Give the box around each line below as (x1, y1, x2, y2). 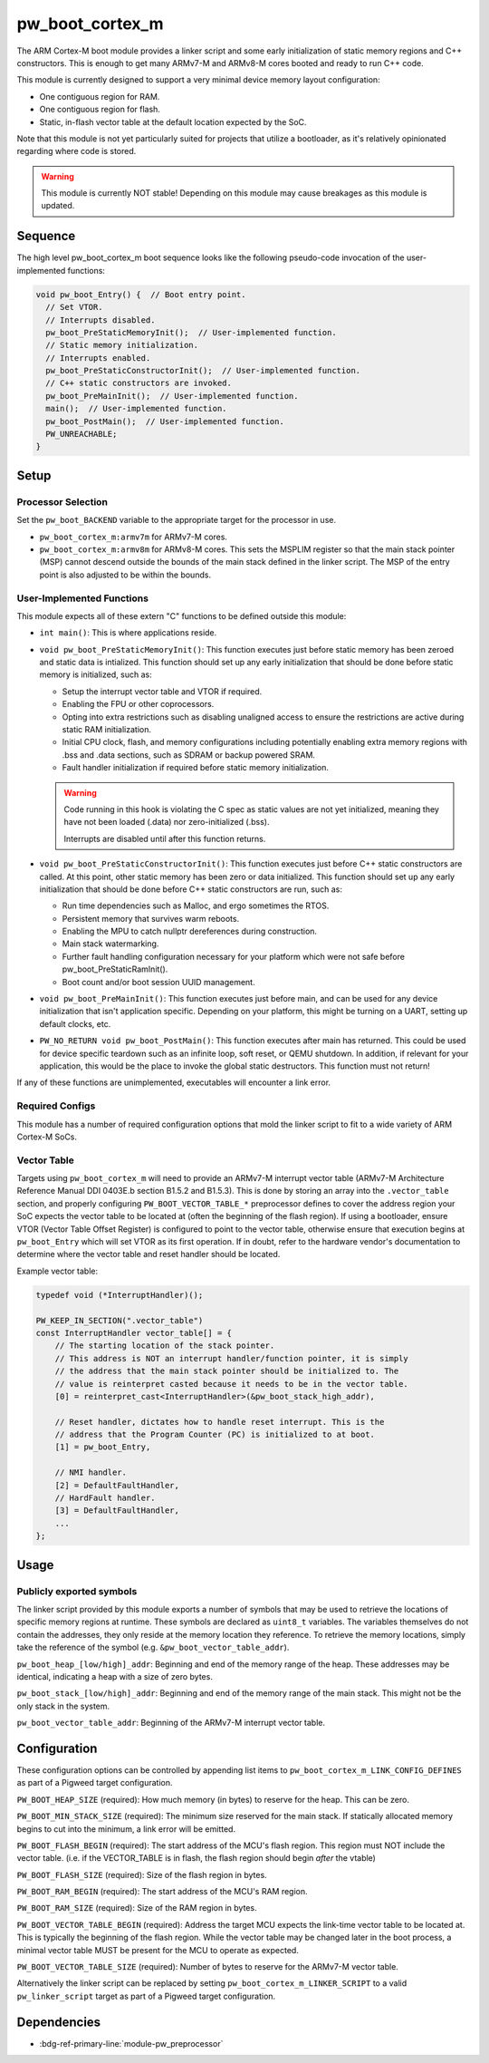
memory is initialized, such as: (39, 669, 153, 680)
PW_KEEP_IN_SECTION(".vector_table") (35, 1315, 204, 1325)
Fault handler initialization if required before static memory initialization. (62, 762, 330, 773)
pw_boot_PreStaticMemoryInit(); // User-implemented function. (45, 327, 337, 337)
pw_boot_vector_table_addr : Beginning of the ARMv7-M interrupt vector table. (16, 1718, 326, 1729)
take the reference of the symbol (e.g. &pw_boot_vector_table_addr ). (16, 1642, 290, 1653)
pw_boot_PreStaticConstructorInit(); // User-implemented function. (45, 365, 361, 376)
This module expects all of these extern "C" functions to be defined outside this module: (16, 610, 347, 621)
